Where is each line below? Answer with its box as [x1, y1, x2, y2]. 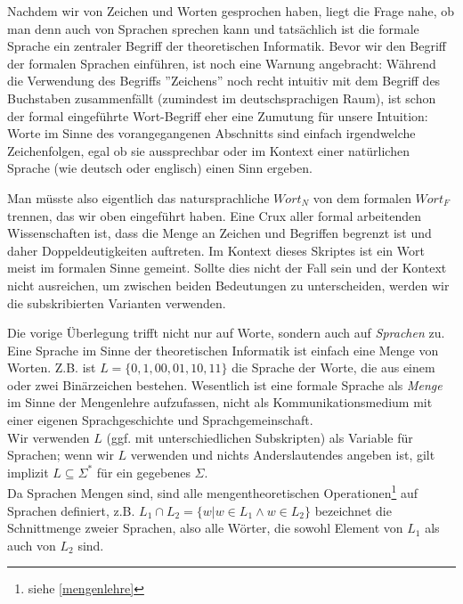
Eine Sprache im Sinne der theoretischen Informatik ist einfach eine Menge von [7, 340, 439, 359]
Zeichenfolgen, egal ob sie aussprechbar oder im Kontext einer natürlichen [7, 141, 410, 159]
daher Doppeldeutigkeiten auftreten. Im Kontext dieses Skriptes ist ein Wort [7, 241, 425, 259]
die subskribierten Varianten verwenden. [7, 293, 226, 312]
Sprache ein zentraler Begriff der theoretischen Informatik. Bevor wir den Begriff [7, 37, 446, 55]
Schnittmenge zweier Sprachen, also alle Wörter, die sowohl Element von [7, 518, 403, 537]
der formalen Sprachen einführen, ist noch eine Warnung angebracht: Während [7, 53, 436, 72]
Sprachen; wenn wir [7, 445, 114, 464]
